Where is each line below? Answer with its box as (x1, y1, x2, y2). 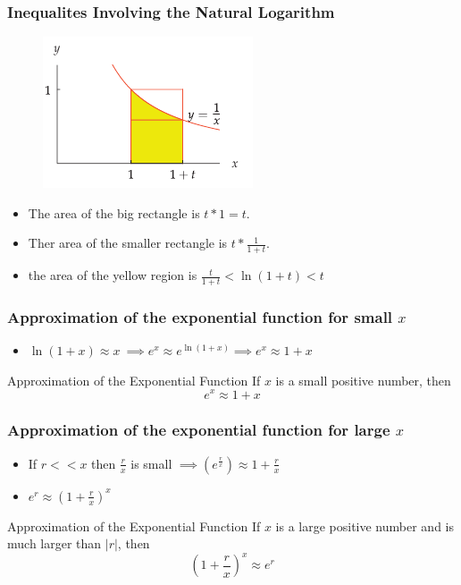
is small (130, 454, 172, 472)
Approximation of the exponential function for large (7, 419, 390, 441)
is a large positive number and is (275, 516, 454, 535)
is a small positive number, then (275, 370, 451, 389)
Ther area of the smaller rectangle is (28, 233, 228, 252)
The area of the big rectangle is (28, 203, 200, 222)
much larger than (7, 534, 102, 553)
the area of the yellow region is (28, 266, 197, 284)
